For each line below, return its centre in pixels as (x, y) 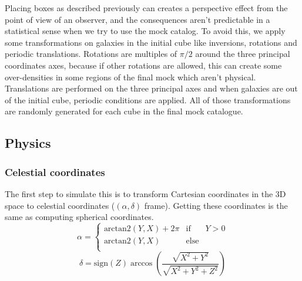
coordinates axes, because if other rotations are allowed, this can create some (143, 65)
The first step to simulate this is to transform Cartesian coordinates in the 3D (145, 193)
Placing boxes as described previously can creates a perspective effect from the (146, 8)
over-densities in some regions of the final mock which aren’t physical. (130, 77)
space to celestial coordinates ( (60, 205)
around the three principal (243, 54)
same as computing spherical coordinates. (79, 217)
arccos (141, 264)
